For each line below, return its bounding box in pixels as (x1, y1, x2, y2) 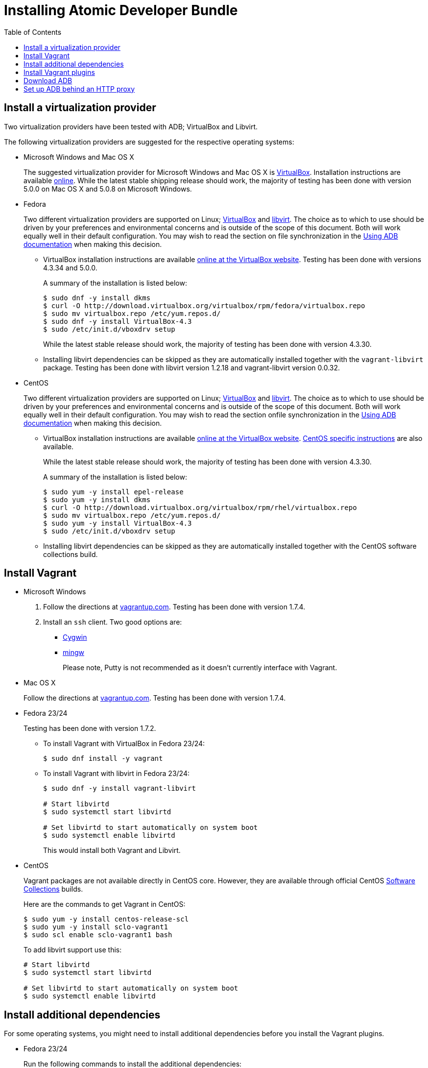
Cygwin (63, 633, 87, 642)
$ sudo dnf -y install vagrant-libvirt (43, 784, 196, 793)
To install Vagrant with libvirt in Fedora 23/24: (43, 769, 190, 778)
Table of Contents (4, 27, 62, 36)
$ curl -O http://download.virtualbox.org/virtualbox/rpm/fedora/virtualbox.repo (43, 301, 365, 310)
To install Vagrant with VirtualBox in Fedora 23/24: (43, 739, 205, 748)
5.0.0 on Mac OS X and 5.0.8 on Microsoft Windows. (24, 184, 192, 193)
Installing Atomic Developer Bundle (4, 2, 238, 19)
